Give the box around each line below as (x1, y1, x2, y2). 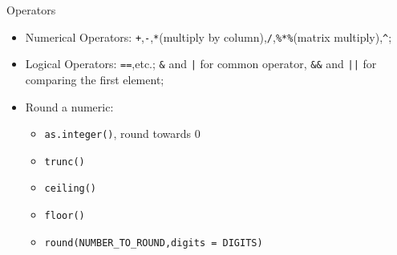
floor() (44, 210, 85, 222)
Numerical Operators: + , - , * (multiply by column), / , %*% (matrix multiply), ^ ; (25, 28, 392, 45)
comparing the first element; (25, 71, 164, 87)
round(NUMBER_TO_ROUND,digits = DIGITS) (44, 237, 263, 249)
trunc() (44, 156, 85, 168)
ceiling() (44, 183, 97, 195)
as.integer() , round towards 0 (44, 125, 201, 142)
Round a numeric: (25, 98, 114, 115)
